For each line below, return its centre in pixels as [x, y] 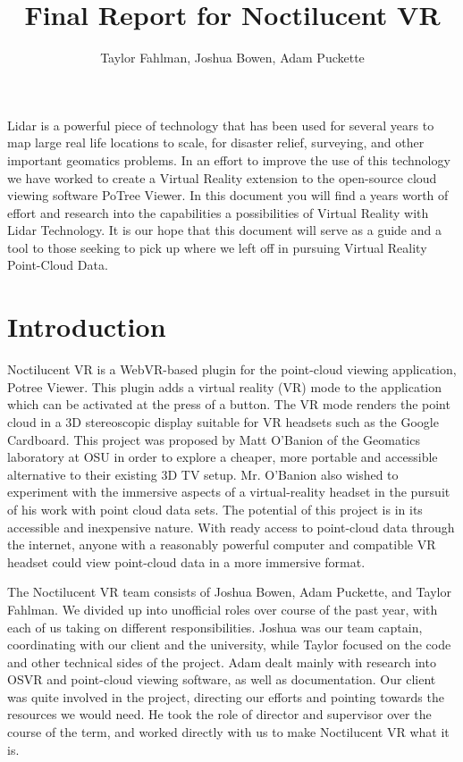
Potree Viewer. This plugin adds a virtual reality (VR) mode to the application [225, 386]
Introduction [87, 327]
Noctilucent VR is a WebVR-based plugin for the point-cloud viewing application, [232, 369]
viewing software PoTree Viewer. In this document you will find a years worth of [228, 195]
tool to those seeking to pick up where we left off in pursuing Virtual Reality [217, 247]
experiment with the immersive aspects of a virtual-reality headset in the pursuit [229, 492]
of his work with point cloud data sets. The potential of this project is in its [215, 509]
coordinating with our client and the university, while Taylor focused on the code [229, 645]
